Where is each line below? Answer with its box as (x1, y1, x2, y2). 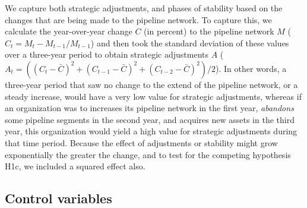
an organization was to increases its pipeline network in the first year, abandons (5, 102, 294, 114)
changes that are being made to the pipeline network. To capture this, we (5, 13, 272, 26)
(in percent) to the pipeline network (144, 25, 274, 37)
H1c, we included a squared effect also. (5, 160, 145, 172)
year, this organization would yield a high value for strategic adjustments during (5, 125, 297, 137)
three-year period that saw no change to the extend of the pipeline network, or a (5, 78, 298, 90)
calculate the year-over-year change (5, 25, 132, 37)
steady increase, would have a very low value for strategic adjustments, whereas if (5, 90, 302, 102)
